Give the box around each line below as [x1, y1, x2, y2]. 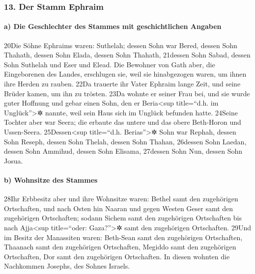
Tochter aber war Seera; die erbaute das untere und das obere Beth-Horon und [4, 117, 241, 127]
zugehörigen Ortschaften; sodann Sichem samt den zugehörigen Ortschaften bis [4, 213, 242, 223]
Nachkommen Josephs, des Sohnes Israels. [4, 261, 130, 271]
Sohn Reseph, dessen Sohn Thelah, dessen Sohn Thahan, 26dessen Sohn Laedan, [4, 136, 247, 146]
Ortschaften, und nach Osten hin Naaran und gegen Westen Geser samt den [4, 203, 233, 213]
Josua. [4, 155, 23, 165]
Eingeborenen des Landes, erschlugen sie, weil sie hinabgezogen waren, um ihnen [4, 69, 247, 79]
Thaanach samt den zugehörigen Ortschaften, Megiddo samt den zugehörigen [4, 242, 236, 252]
